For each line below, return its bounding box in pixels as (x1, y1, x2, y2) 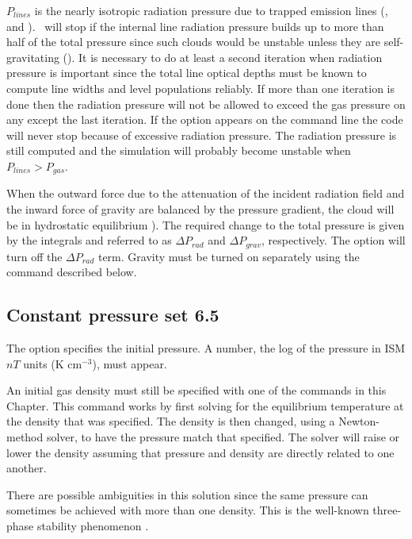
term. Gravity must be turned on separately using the (97, 248, 360, 264)
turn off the (6, 248, 63, 264)
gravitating (6, 48, 59, 65)
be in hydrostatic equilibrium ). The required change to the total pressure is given (6, 216, 405, 233)
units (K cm (23, 355, 82, 372)
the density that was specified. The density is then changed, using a (6, 413, 335, 429)
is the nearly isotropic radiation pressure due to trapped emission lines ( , (34, 2, 388, 18)
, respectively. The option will (261, 232, 406, 248)
